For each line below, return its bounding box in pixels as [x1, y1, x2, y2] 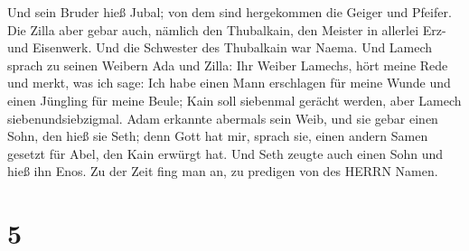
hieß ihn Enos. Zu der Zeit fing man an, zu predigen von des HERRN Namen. [7, 162, 438, 181]
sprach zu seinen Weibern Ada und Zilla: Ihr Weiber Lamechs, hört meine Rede [7, 55, 448, 74]
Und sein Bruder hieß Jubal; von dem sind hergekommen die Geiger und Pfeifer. [7, 3, 452, 21]
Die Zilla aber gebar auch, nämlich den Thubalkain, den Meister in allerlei [7, 20, 419, 39]
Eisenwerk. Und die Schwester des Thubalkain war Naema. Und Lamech [33, 38, 433, 57]
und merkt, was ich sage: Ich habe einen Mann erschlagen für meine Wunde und [7, 73, 451, 92]
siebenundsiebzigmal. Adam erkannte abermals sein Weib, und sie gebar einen [7, 108, 438, 127]
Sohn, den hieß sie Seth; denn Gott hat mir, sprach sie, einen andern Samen [7, 126, 428, 145]
